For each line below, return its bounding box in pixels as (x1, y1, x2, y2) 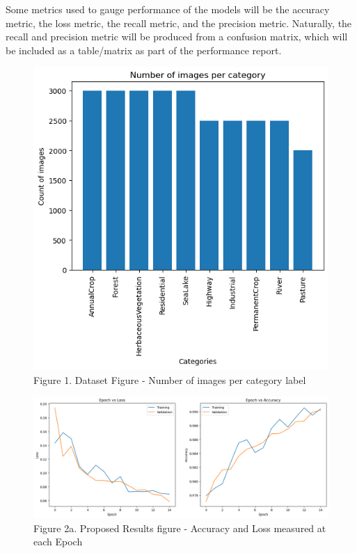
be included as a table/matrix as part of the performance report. (6, 42, 282, 57)
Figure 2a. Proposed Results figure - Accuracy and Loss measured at (33, 520, 326, 535)
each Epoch (33, 534, 83, 549)
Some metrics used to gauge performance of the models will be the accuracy (6, 2, 330, 16)
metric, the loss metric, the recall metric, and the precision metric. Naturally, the (6, 15, 352, 30)
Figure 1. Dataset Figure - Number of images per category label (33, 372, 306, 387)
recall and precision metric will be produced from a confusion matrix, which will (6, 29, 348, 44)
